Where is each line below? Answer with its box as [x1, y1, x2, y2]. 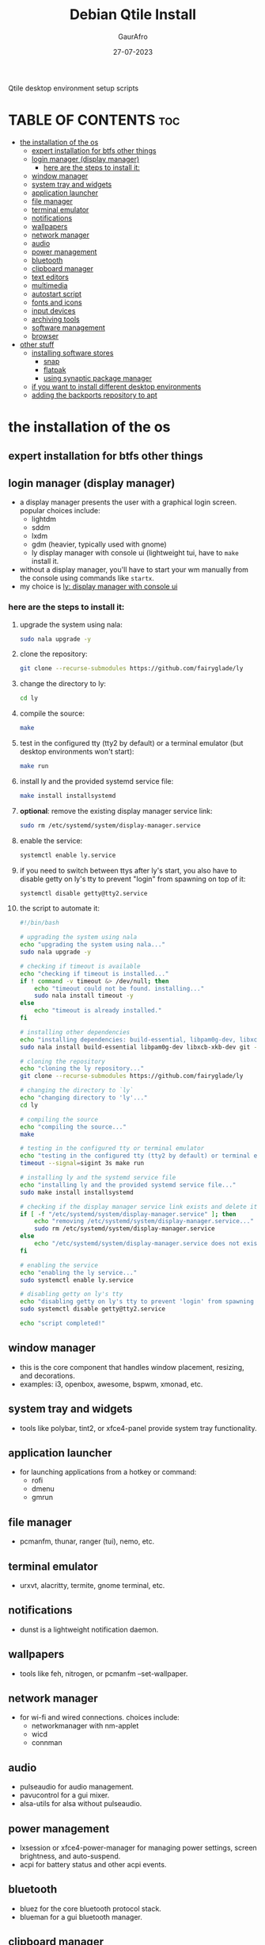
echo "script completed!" [19, 1319, 105, 1328]
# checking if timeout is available [19, 962, 141, 970]
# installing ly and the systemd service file [19, 1174, 176, 1182]
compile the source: [19, 708, 85, 719]
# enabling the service [19, 1261, 99, 1269]
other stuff [19, 340, 55, 349]
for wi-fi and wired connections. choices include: [19, 1713, 180, 1722]
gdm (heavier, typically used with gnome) [31, 539, 168, 549]
